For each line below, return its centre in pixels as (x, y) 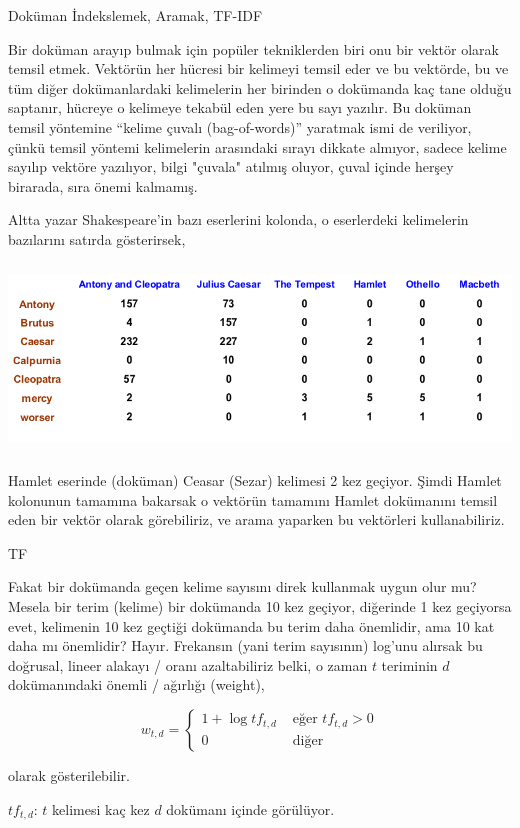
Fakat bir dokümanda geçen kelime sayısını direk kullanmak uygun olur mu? (242, 586)
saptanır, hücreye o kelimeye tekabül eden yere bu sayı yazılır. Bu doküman (240, 107)
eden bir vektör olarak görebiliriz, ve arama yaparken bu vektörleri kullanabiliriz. (256, 519)
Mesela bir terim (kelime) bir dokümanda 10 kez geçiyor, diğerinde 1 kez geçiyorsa (260, 606)
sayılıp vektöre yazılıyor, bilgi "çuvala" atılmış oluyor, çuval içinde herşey (231, 166)
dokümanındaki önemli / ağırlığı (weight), (136, 684)
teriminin (409, 664)
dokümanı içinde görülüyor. (250, 808)
